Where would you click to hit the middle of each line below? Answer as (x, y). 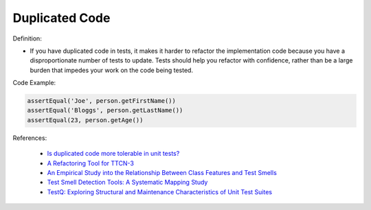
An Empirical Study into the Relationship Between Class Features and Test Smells (162, 173)
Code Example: (34, 83)
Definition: (27, 38)
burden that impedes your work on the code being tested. (112, 70)
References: (30, 138)
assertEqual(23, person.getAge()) (85, 120)
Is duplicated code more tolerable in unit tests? (113, 154)
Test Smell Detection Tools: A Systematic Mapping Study (127, 183)
